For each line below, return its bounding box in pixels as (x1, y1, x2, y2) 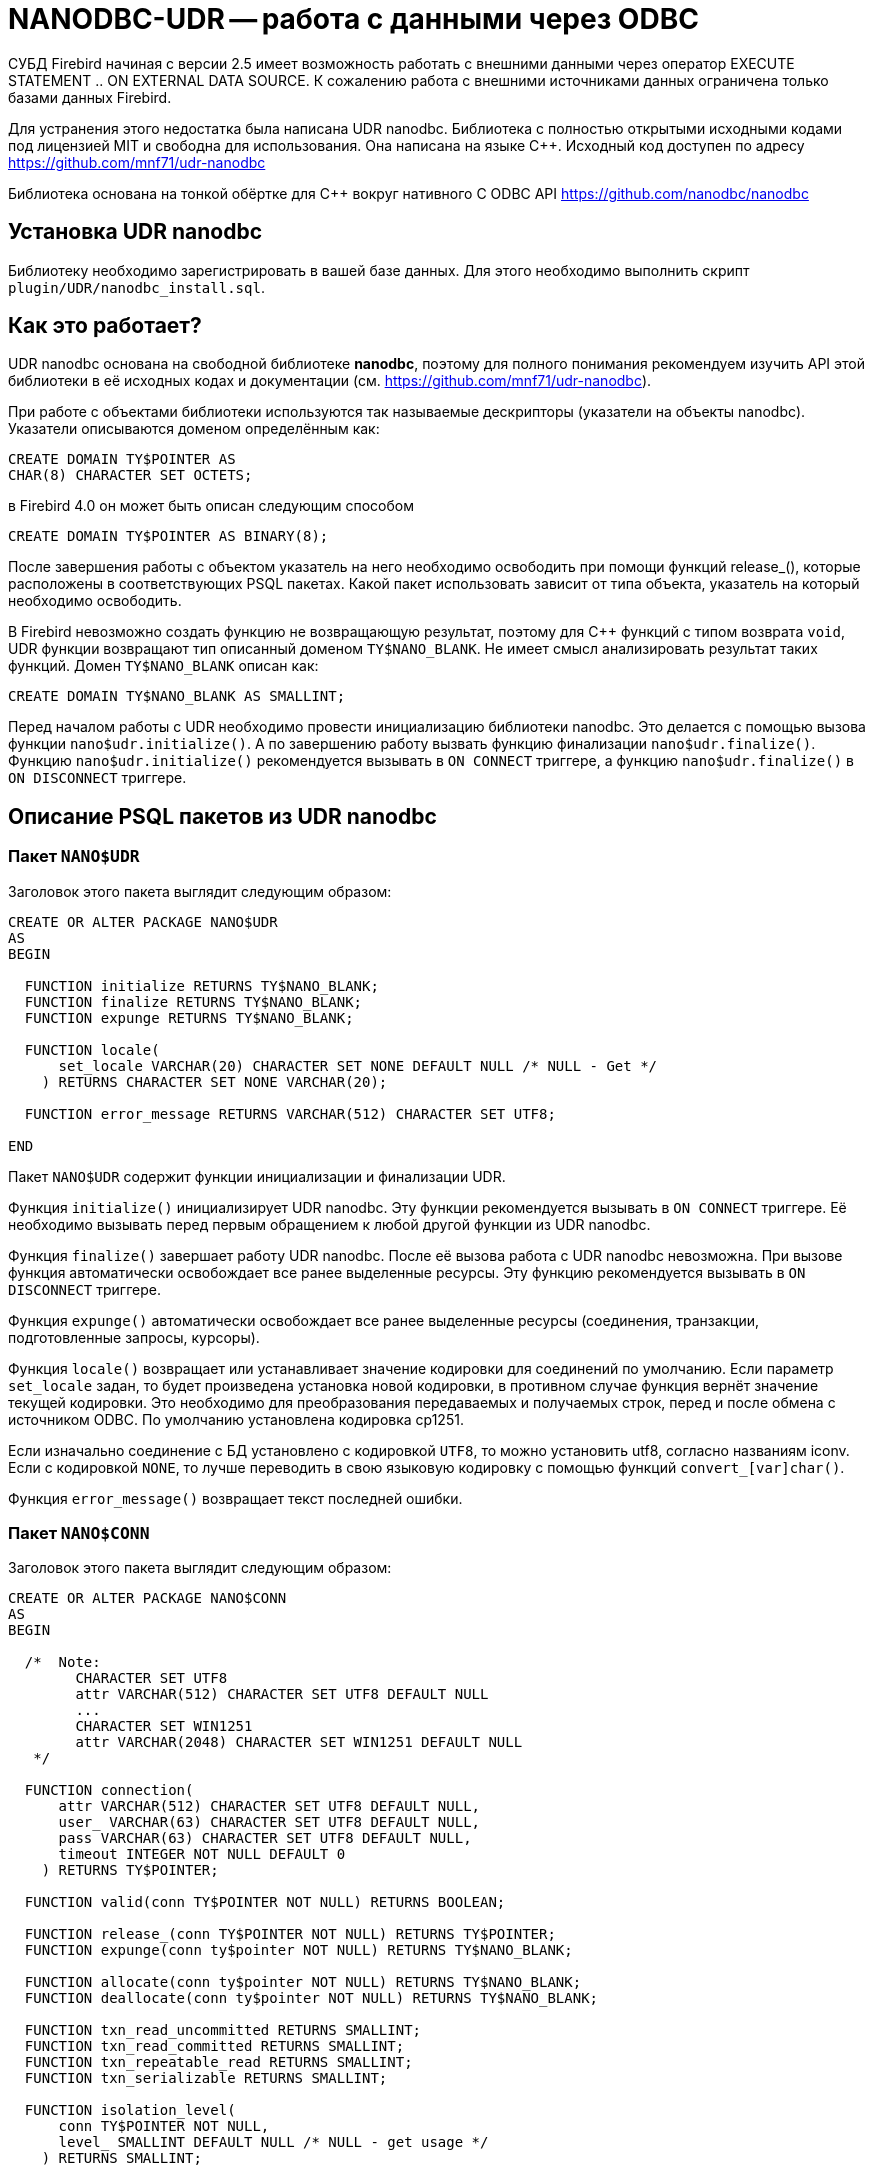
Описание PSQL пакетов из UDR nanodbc (8, 803, 437, 829)
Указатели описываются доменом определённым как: (8, 420, 380, 438)
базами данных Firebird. (8, 88, 172, 106)
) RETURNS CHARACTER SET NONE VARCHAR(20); (41, 1073, 388, 1090)
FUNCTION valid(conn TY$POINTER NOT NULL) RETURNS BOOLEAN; (24, 1894, 506, 1911)
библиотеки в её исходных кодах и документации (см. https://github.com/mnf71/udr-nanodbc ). (8, 372, 652, 390)
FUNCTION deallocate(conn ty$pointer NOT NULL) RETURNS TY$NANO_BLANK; (24, 1990, 599, 2007)
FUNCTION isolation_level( (24, 2102, 236, 2119)
